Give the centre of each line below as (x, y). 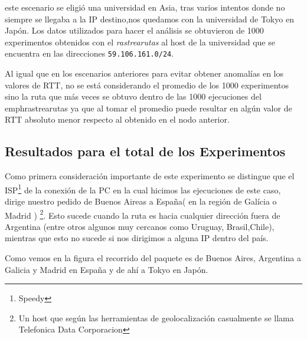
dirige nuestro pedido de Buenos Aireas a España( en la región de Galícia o (141, 201)
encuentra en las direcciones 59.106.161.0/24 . (89, 53)
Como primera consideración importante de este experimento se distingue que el (150, 176)
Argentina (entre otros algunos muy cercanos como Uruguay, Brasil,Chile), (140, 226)
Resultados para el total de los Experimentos (145, 151)
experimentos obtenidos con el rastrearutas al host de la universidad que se (140, 42)
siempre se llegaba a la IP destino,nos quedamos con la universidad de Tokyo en (149, 19)
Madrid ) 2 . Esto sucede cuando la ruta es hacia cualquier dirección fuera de (143, 214)
